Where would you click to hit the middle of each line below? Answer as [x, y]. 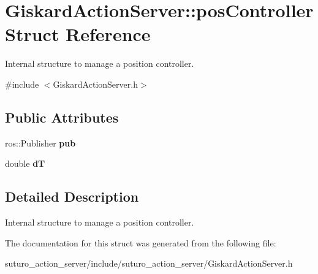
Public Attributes [62, 117]
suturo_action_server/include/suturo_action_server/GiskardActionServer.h [149, 263]
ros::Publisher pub [40, 143]
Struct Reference [78, 34]
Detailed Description [72, 196]
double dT [25, 163]
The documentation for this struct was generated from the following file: [141, 242]
